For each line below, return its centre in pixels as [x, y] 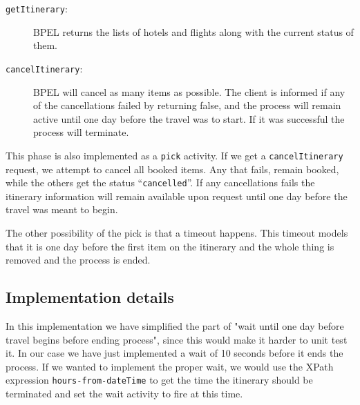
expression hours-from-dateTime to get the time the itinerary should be [159, 380]
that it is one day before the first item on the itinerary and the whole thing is [170, 246]
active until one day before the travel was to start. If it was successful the [189, 118]
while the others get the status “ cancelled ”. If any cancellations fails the [160, 182]
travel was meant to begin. [62, 209]
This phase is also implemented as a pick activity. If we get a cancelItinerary [174, 155]
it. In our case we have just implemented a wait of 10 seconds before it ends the [174, 353]
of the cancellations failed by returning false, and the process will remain [187, 105]
